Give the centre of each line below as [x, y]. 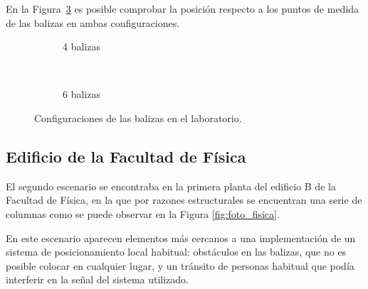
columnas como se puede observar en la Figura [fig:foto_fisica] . [143, 213]
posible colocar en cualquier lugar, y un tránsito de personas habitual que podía [180, 265]
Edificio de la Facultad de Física [126, 156]
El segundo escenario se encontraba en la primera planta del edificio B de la [171, 186]
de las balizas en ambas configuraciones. [93, 22]
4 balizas [82, 47]
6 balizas [82, 94]
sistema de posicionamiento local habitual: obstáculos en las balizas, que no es [176, 252]
